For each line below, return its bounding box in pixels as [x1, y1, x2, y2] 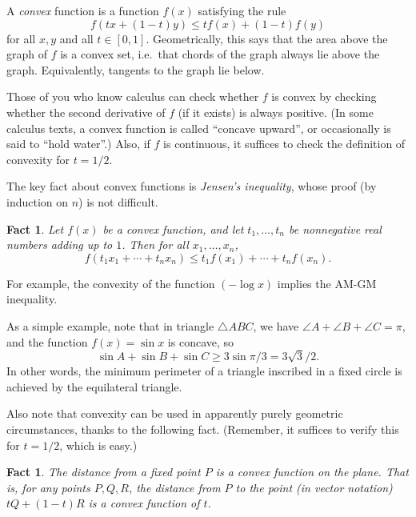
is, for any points [6, 479, 90, 495]
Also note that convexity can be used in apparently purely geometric [6, 405, 343, 422]
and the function [6, 333, 88, 350]
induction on [6, 193, 69, 210]
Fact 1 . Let [6, 220, 64, 237]
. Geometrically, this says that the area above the [146, 30, 388, 46]
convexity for [6, 150, 70, 167]
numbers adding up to [6, 236, 113, 253]
